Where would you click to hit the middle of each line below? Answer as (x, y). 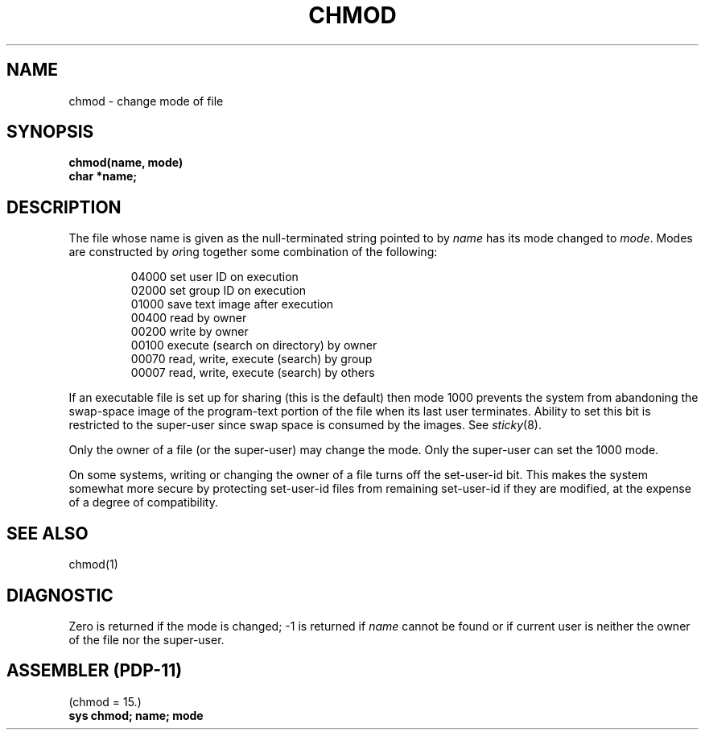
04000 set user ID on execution (214, 277)
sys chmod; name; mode (136, 715)
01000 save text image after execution (232, 304)
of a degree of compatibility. (143, 502)
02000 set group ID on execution (219, 291)
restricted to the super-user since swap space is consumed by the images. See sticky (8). (305, 425)
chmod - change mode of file (146, 101)
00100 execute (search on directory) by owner (254, 345)
